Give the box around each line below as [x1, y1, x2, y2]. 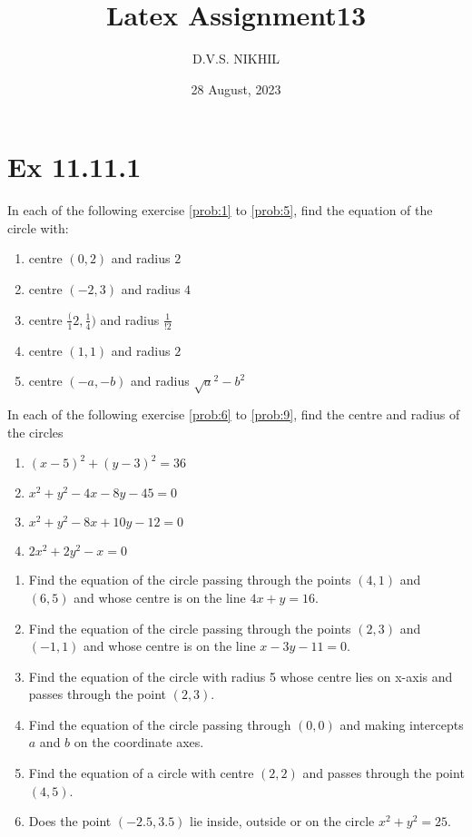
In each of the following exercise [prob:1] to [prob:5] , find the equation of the [7, 201, 433, 220]
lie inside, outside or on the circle [190, 812, 375, 831]
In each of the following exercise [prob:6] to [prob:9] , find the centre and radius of [7, 405, 460, 424]
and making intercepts [339, 714, 464, 734]
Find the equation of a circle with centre [28, 763, 254, 783]
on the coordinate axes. [74, 733, 204, 752]
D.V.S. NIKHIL [192, 49, 280, 68]
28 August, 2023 [191, 79, 281, 98]
